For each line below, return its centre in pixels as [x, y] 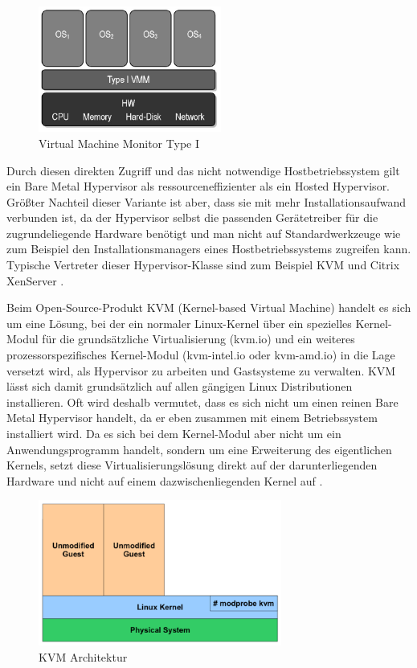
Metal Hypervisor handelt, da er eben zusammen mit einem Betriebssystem [192, 418]
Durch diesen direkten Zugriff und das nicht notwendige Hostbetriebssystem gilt [203, 170]
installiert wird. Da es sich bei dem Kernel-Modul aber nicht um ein [174, 434]
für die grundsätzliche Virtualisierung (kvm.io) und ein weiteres [198, 339]
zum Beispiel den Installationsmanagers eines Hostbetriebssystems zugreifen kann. [209, 249]
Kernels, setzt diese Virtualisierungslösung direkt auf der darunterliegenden [192, 465]
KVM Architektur [83, 656]
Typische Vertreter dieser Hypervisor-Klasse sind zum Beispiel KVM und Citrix [203, 265]
